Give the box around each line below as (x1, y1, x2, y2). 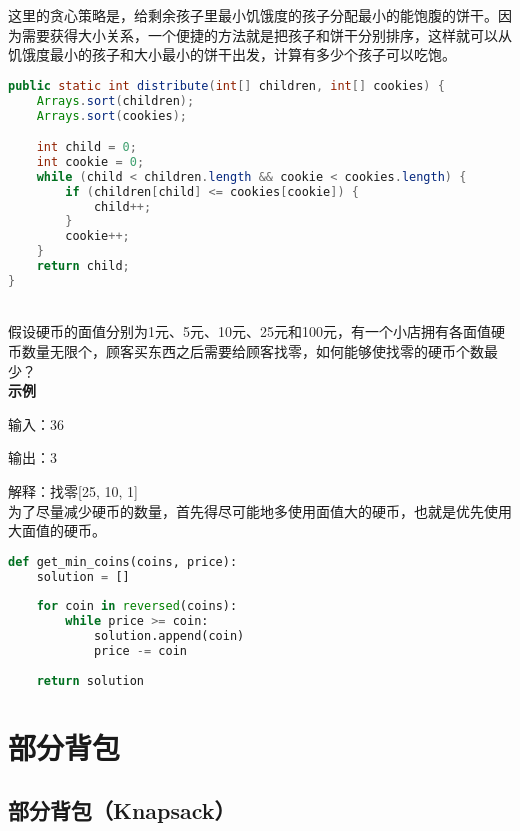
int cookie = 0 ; (36, 154, 145, 169)
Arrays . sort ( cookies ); (36, 108, 188, 123)
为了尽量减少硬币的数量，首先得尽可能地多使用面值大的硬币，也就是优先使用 (8, 500, 512, 521)
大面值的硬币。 (8, 520, 106, 541)
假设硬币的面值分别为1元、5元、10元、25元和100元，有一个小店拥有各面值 (8, 321, 491, 342)
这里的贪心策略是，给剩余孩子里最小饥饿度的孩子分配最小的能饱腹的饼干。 (8, 5, 498, 25)
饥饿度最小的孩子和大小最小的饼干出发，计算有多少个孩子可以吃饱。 (8, 44, 456, 65)
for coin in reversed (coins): (36, 599, 238, 614)
